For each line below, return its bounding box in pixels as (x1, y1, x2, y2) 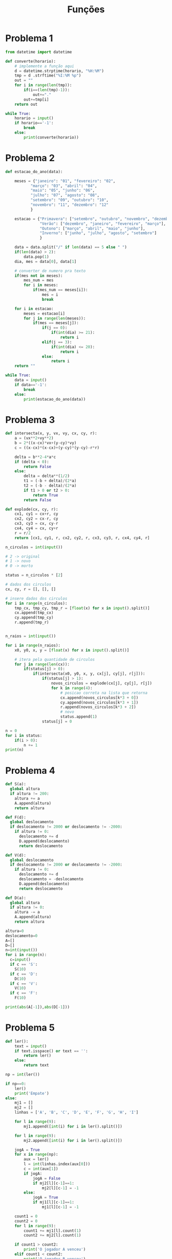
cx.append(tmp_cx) (14, 610, 54, 616)
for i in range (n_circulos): (5, 601, 68, 606)
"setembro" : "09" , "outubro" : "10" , (30, 198, 109, 203)
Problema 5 (5, 1022, 55, 1034)
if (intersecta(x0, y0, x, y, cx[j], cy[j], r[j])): (32, 671, 145, 676)
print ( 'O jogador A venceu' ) (24, 1247, 86, 1252)
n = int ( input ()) (5, 947, 38, 953)
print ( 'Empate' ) (14, 1091, 50, 1096)
